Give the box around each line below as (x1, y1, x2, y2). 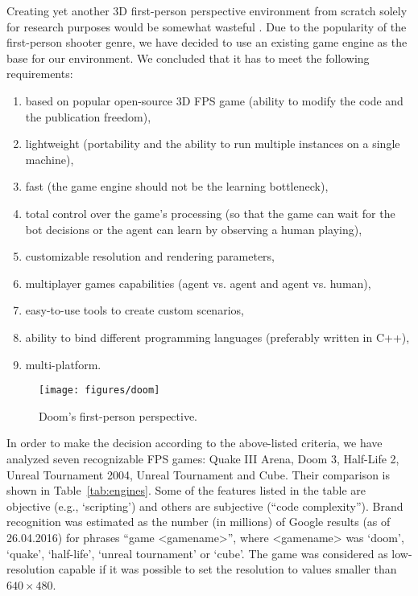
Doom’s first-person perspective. (39, 407, 198, 424)
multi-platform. (25, 356, 101, 372)
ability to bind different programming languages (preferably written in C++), (25, 328, 410, 345)
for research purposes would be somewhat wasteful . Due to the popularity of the (6, 18, 407, 35)
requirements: (6, 65, 73, 82)
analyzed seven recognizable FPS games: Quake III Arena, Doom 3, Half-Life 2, (6, 450, 399, 467)
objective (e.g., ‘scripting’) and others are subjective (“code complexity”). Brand (6, 497, 404, 514)
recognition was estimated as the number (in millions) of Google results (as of (6, 513, 391, 530)
